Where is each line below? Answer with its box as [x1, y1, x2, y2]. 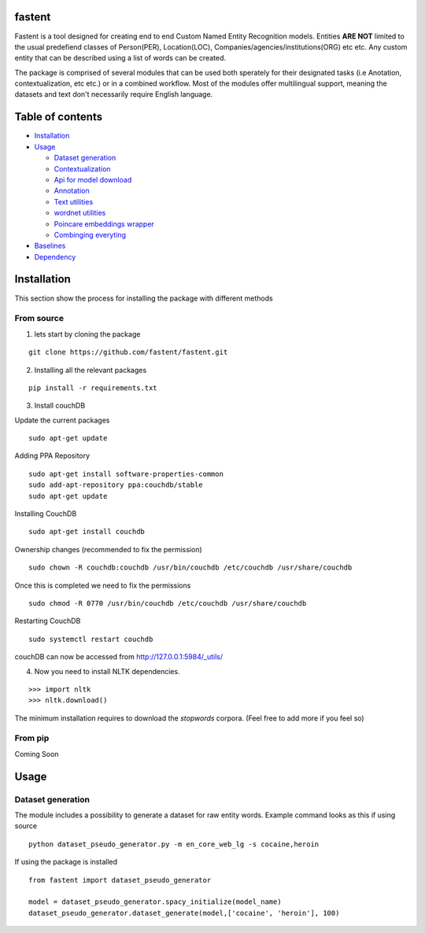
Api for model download [54, 175, 132, 184]
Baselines [34, 241, 66, 251]
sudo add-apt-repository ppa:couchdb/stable [28, 481, 204, 489]
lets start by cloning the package [34, 329, 141, 338]
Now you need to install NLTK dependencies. [34, 666, 180, 676]
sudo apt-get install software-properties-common [28, 469, 224, 478]
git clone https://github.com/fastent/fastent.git [28, 348, 228, 357]
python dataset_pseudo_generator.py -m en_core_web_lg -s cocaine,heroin [28, 839, 320, 849]
